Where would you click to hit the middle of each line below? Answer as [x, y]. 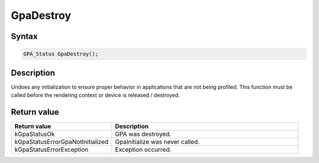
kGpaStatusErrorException [51, 149]
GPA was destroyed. [143, 134]
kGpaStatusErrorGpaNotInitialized [61, 142]
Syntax [24, 36]
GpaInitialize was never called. [157, 142]
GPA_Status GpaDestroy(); [61, 54]
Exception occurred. [143, 149]
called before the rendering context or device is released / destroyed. [95, 95]
